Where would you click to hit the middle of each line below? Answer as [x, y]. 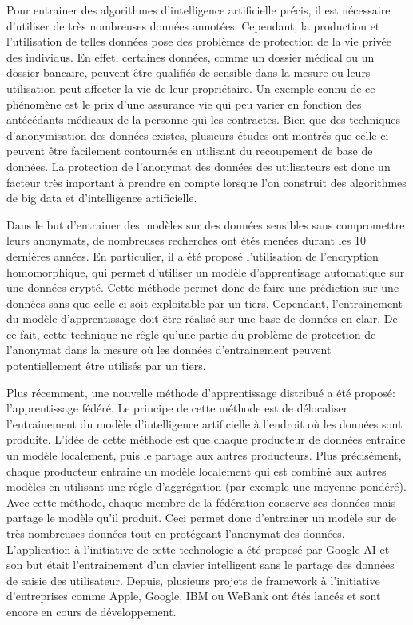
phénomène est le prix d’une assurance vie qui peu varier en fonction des [184, 104]
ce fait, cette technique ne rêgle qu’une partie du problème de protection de [191, 334]
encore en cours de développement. [91, 611]
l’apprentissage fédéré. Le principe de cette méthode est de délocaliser [177, 408]
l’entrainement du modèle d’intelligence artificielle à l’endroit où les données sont [205, 423]
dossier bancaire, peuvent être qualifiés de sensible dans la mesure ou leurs [189, 72]
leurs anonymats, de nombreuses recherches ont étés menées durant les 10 [186, 240]
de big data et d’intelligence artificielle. [102, 198]
